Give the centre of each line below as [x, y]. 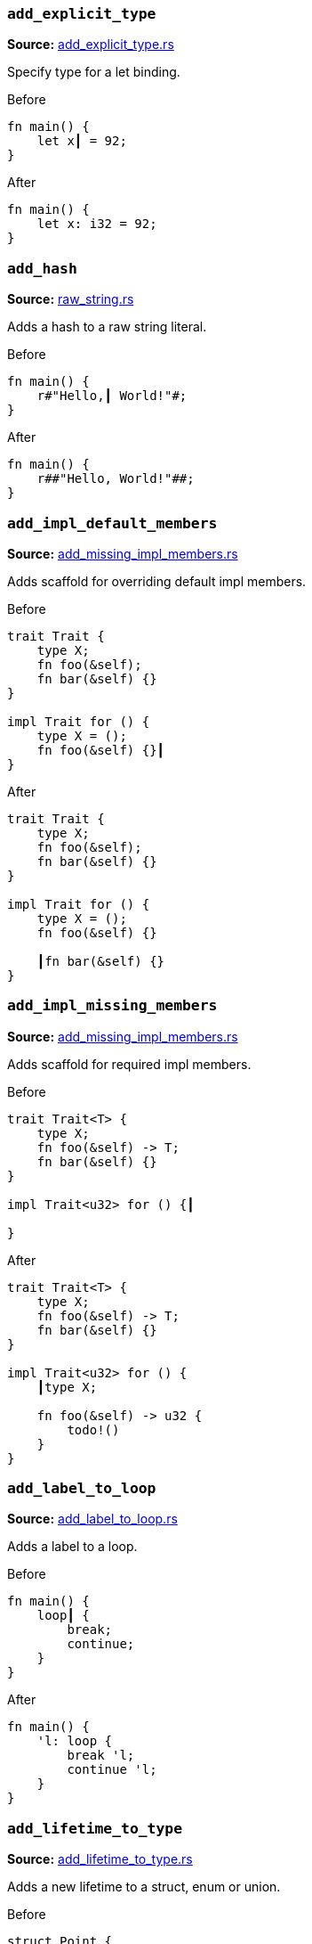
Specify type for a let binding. [94, 72]
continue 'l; [112, 1770]
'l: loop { [75, 1741]
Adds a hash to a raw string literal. [107, 327]
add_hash [42, 268]
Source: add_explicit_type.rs [91, 45]
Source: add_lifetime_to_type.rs [100, 1859]
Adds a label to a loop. [72, 1547]
